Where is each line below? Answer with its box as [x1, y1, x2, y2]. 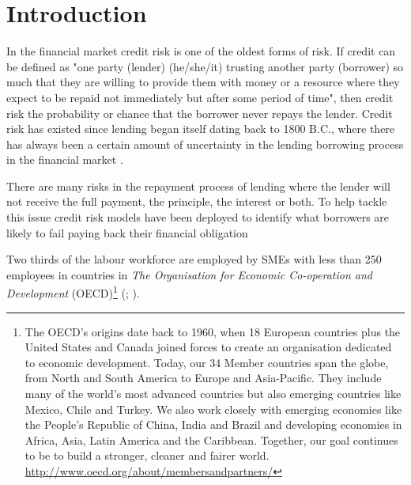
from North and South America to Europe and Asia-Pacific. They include [25, 369, 382, 386]
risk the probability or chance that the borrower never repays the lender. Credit [6, 104, 393, 121]
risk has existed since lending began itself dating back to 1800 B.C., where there [6, 120, 395, 137]
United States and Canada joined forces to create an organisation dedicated [25, 339, 392, 355]
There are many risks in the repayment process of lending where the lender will [6, 177, 390, 194]
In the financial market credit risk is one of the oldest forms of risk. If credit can [6, 43, 396, 59]
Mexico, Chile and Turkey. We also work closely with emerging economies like [25, 400, 402, 417]
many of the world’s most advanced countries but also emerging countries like [25, 385, 402, 402]
